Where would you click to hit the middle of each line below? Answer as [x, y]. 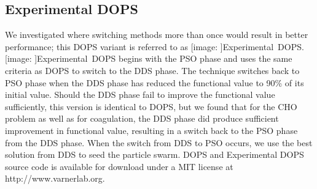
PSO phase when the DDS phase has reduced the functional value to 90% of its [155, 82]
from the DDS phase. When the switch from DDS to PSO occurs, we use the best [159, 142]
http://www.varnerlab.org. [55, 178]
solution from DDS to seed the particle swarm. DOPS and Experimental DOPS [155, 154]
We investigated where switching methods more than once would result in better [157, 35]
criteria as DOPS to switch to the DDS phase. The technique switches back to [152, 70]
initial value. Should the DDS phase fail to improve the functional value [140, 94]
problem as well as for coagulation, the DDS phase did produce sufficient [142, 118]
